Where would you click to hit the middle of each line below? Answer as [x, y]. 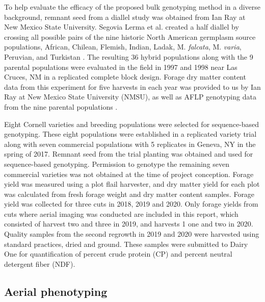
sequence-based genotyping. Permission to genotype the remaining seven [117, 163]
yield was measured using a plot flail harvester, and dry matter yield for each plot [132, 184]
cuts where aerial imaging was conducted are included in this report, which [121, 213]
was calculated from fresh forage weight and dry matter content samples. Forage [129, 194]
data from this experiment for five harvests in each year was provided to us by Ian [132, 86]
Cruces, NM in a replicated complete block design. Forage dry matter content [125, 77]
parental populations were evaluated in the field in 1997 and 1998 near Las [121, 67]
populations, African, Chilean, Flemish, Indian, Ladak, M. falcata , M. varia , [123, 47]
